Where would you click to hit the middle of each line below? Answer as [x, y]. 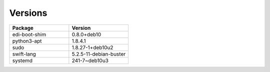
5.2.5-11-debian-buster [99, 54]
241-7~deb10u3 [90, 61]
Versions [28, 13]
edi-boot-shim [29, 34]
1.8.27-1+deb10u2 [92, 47]
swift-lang [24, 54]
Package [23, 28]
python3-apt [27, 41]
